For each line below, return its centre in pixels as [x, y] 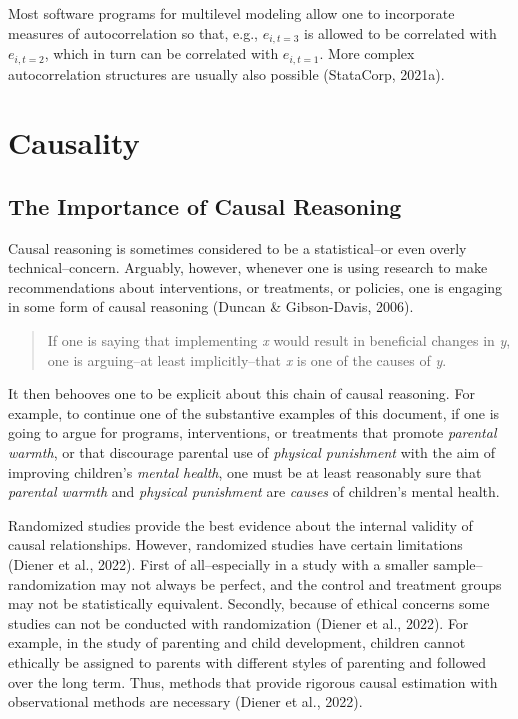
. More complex [367, 53]
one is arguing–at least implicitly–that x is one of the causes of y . [247, 359]
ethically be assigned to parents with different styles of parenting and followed [247, 661]
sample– [458, 563]
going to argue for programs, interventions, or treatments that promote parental [252, 432]
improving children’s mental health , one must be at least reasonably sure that [245, 471]
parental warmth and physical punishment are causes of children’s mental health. [254, 491]
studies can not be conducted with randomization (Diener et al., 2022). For [238, 622]
